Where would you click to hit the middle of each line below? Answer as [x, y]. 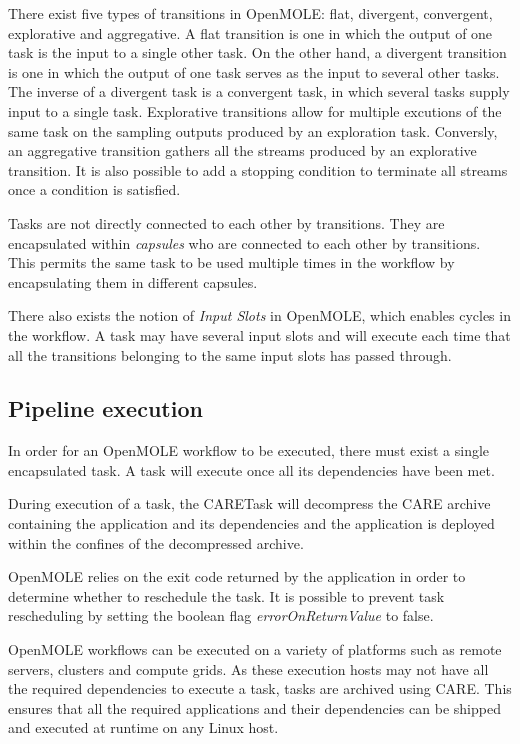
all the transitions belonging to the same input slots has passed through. [230, 354]
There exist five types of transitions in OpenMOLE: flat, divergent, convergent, [250, 13]
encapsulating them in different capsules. [133, 281]
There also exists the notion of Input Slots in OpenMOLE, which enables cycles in [259, 315]
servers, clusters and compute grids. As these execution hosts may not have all [248, 668]
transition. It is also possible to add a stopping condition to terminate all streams [258, 169]
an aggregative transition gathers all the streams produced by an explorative [242, 150]
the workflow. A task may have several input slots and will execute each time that [259, 334]
